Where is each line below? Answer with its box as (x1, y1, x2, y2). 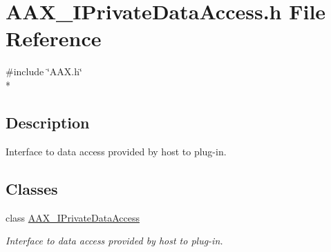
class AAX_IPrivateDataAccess (6, 210, 140, 224)
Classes (6, 177, 58, 199)
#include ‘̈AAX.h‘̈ (6, 64, 82, 79)
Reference (6, 24, 102, 52)
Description (6, 111, 90, 133)
